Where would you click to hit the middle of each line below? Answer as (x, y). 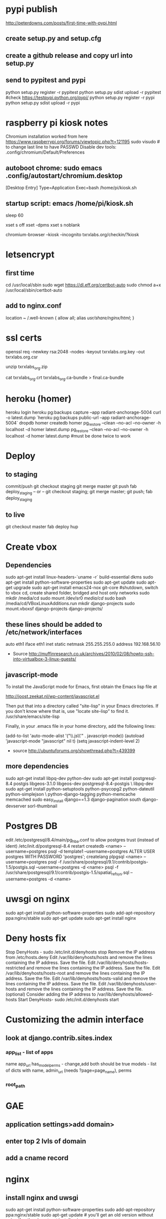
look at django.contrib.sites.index (59, 1038)
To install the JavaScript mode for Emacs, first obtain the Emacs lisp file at (82, 687)
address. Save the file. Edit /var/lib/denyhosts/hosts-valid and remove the (81, 978)
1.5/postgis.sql (20, 867)
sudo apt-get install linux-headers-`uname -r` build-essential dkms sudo (79, 577)
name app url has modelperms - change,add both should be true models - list (81, 1064)
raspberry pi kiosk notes (57, 123)
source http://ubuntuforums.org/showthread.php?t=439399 (74, 751)
